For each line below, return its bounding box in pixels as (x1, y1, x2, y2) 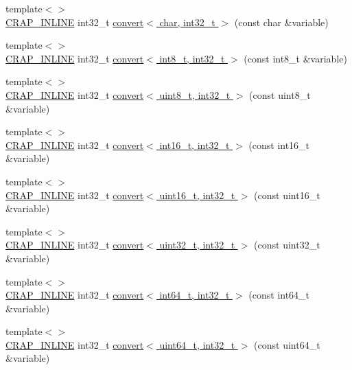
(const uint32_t (254, 238, 320, 252)
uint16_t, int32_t (159, 187, 235, 202)
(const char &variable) (234, 14, 329, 29)
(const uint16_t (254, 187, 320, 202)
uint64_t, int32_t (159, 337, 235, 351)
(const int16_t (248, 137, 310, 152)
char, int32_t (159, 14, 215, 29)
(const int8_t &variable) (244, 51, 347, 65)
